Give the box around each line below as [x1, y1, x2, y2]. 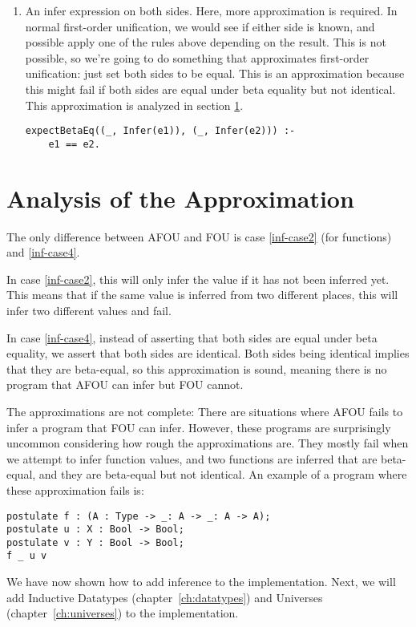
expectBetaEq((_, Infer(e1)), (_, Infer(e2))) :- [25, 125, 296, 137]
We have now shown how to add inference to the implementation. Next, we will [6, 573, 396, 590]
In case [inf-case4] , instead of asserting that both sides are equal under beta [6, 329, 378, 346]
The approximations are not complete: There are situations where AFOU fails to [6, 402, 403, 419]
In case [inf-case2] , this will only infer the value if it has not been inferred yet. [6, 270, 390, 287]
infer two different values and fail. [6, 301, 172, 318]
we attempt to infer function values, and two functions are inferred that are [6, 450, 378, 467]
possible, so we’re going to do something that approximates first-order [25, 49, 370, 66]
